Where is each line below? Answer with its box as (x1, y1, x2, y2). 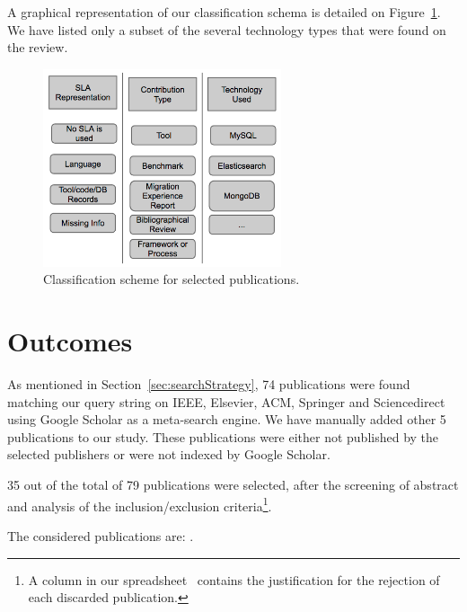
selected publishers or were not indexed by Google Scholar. (7, 445, 330, 464)
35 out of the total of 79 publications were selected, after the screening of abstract (7, 475, 459, 494)
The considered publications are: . (7, 526, 194, 545)
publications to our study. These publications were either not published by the (7, 427, 439, 446)
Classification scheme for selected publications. (43, 270, 300, 288)
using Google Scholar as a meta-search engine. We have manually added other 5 (7, 410, 446, 429)
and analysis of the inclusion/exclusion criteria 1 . (7, 493, 272, 515)
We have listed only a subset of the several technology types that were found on (7, 20, 446, 39)
